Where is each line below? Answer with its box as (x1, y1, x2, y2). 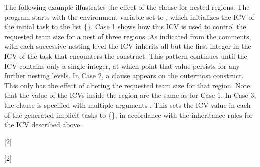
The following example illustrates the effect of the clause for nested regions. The (4, 2, 250, 12)
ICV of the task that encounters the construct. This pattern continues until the (4, 50, 247, 61)
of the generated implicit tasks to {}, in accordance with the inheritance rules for (4, 109, 253, 120)
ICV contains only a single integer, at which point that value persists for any (4, 60, 240, 71)
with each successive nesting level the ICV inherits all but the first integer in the (4, 41, 251, 51)
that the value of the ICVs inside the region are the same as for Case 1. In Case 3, (4, 90, 256, 100)
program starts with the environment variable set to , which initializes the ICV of (4, 11, 254, 22)
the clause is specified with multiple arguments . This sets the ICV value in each (4, 99, 251, 110)
